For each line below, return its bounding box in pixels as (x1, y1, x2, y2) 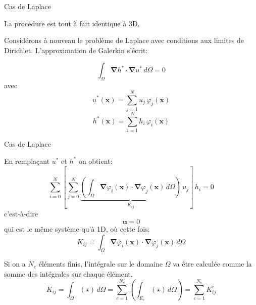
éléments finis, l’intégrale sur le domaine (38, 258, 163, 269)
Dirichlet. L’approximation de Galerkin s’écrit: (4, 45, 148, 55)
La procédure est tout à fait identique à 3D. (4, 18, 140, 28)
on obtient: (78, 155, 113, 166)
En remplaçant (4, 155, 50, 166)
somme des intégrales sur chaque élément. (4, 268, 133, 279)
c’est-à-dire (4, 208, 38, 219)
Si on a (4, 258, 26, 269)
